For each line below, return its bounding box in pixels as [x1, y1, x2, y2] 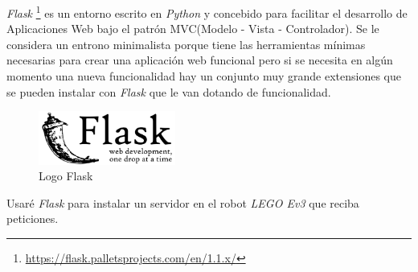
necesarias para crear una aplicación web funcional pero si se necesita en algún [6, 52, 393, 68]
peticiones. [6, 210, 59, 227]
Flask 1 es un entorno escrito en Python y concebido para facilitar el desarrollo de [6, 2, 408, 21]
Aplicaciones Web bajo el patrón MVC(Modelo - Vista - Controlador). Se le [6, 20, 379, 37]
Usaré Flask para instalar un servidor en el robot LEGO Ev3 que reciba [6, 194, 359, 211]
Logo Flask [39, 167, 93, 184]
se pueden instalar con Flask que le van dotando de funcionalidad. [6, 83, 331, 100]
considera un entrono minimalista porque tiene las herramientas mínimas [6, 35, 366, 52]
